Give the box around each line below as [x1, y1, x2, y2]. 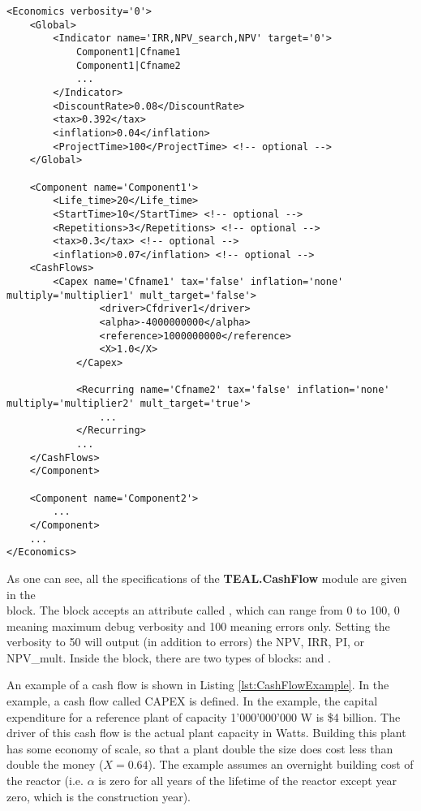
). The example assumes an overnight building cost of [148, 756, 414, 773]
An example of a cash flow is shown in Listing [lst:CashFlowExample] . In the [6, 676, 389, 693]
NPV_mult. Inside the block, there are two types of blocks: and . [6, 649, 331, 666]
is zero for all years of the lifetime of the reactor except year [98, 772, 397, 789]
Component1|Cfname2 [75, 59, 181, 71]
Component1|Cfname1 [75, 45, 181, 58]
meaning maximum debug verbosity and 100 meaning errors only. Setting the [6, 617, 390, 634]
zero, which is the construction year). [6, 787, 191, 805]
